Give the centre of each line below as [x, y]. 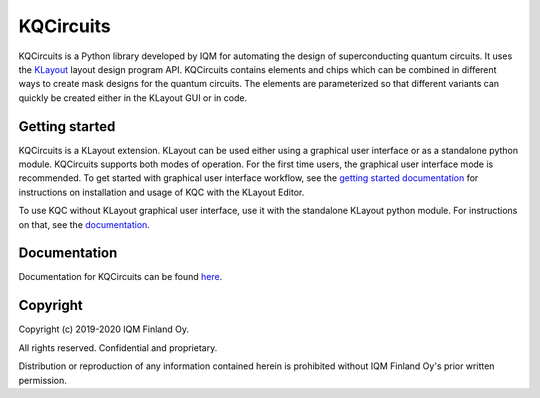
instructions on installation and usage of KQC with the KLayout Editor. [161, 192]
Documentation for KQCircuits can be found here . [120, 277]
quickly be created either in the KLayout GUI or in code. [133, 97]
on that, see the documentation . [84, 224]
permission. [42, 380]
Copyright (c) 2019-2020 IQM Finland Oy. [104, 329]
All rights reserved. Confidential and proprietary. [118, 347]
